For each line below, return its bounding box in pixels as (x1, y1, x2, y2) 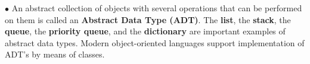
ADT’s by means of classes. (5, 48, 105, 60)
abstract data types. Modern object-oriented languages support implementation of (5, 36, 305, 49)
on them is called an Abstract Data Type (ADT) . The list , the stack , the (5, 13, 291, 25)
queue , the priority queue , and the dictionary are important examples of (5, 25, 286, 37)
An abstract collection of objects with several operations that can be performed (11, 2, 302, 14)
